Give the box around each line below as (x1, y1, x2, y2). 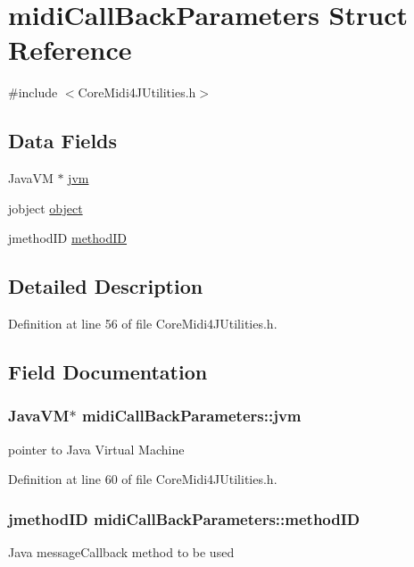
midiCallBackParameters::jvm (81, 404, 302, 427)
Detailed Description (8, 272, 203, 300)
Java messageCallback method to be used (8, 543, 235, 562)
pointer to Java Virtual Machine (8, 439, 185, 458)
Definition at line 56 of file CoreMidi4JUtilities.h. (8, 314, 277, 333)
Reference (8, 31, 132, 68)
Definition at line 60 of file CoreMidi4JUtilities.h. (8, 470, 277, 488)
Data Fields (8, 127, 118, 154)
